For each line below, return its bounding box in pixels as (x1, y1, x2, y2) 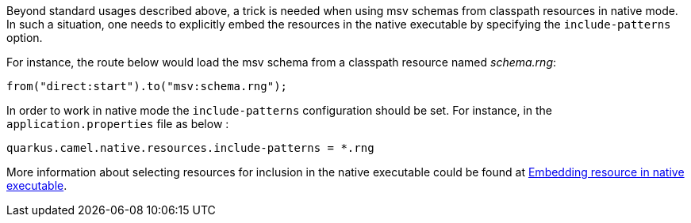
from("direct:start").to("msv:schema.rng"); (6, 80, 288, 93)
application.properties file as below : (6, 117, 229, 130)
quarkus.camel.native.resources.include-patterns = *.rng (6, 142, 374, 154)
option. (6, 31, 43, 44)
